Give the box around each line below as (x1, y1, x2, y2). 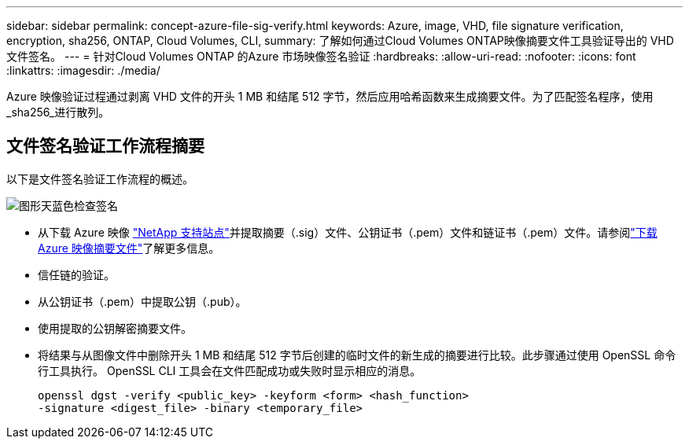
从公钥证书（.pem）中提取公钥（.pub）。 (38, 294, 247, 308)
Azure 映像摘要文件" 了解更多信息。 (38, 241, 220, 255)
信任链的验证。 (38, 267, 115, 281)
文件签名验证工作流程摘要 (6, 136, 204, 156)
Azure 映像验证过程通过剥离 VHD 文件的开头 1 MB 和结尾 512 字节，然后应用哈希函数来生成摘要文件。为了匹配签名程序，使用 (6, 90, 654, 103)
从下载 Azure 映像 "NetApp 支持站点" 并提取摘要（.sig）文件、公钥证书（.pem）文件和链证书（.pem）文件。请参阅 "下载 (38, 225, 658, 239)
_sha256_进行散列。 (6, 105, 110, 119)
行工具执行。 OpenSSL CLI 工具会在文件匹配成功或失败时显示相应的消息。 (38, 363, 422, 377)
